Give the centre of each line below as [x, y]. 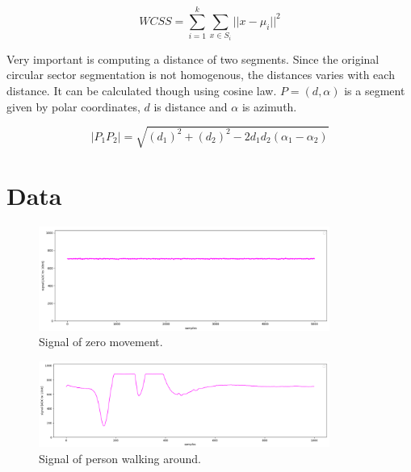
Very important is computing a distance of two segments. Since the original [193, 58]
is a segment [375, 90]
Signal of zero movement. [101, 342]
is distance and [191, 106]
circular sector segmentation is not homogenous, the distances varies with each [201, 75]
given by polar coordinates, [73, 106]
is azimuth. [269, 106]
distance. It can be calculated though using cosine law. [142, 90]
